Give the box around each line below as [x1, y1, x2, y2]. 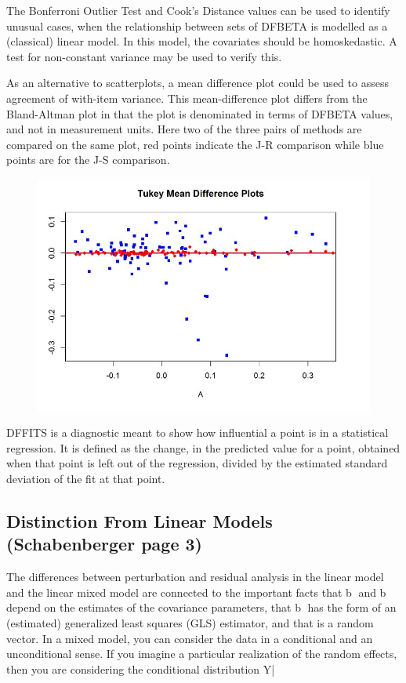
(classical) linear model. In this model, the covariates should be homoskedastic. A [6, 33, 397, 49]
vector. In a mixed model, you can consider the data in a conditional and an [6, 630, 373, 646]
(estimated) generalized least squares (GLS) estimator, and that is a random [6, 615, 374, 630]
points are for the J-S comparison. [6, 151, 170, 168]
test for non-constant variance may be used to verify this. [6, 48, 282, 64]
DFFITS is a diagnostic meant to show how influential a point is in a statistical [6, 424, 389, 441]
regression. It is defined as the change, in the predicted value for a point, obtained [6, 439, 401, 456]
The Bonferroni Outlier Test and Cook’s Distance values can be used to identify [6, 2, 390, 18]
